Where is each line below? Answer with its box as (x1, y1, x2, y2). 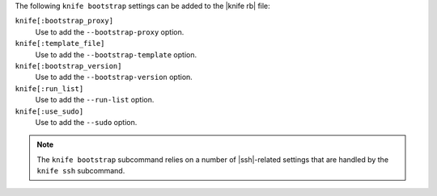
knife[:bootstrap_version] (15, 61, 122, 70)
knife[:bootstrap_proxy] (15, 16, 113, 26)
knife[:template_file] (15, 39, 105, 48)
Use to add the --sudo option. (35, 117, 138, 127)
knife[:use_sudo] (15, 106, 84, 116)
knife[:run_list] (15, 84, 84, 93)
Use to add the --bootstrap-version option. (35, 73, 193, 82)
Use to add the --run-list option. (35, 95, 155, 105)
